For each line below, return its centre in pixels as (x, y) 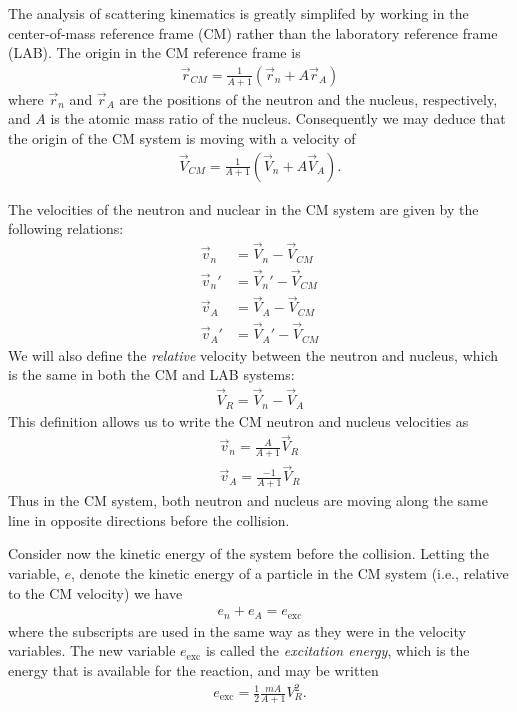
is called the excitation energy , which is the (337, 650)
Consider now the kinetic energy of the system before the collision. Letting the (248, 553)
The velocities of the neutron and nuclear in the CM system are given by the (243, 208)
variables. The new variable (92, 650)
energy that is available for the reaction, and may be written (193, 669)
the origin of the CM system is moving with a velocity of (182, 138)
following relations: (66, 228)
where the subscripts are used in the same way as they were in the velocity (237, 630)
